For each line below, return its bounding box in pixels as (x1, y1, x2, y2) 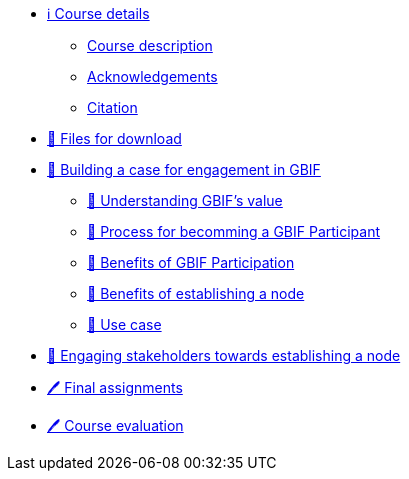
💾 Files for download (47, 130, 182, 147)
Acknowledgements (87, 68, 218, 85)
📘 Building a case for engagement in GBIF (47, 161, 321, 178)
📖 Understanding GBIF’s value (87, 192, 283, 209)
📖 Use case (87, 316, 162, 333)
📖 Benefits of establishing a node (87, 285, 305, 302)
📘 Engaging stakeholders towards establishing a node (47, 347, 401, 364)
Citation (87, 99, 138, 116)
